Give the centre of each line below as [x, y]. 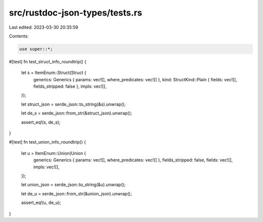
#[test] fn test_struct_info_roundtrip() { [48, 61]
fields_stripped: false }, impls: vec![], [70, 86]
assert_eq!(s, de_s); [41, 122]
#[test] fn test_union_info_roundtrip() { [47, 142]
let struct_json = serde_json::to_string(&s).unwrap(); [74, 104]
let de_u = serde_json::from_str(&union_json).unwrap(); [76, 194]
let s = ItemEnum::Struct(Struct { [54, 73]
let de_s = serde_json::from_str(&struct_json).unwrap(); [77, 113]
